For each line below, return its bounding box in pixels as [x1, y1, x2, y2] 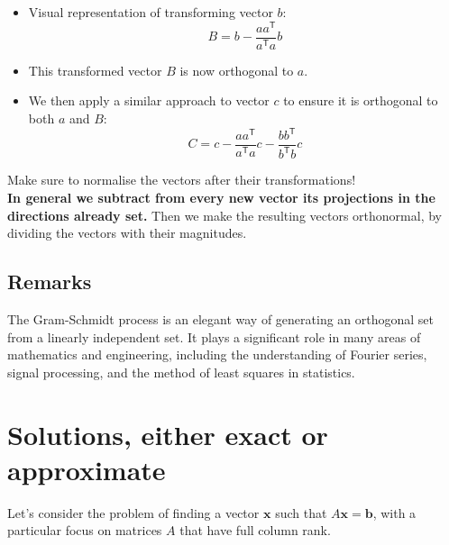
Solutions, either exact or [7, 415, 328, 452]
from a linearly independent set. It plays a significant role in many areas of [7, 327, 421, 346]
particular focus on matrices [7, 521, 162, 540]
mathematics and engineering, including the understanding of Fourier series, [7, 345, 427, 364]
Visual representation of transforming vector [28, 3, 273, 21]
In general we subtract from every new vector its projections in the [7, 188, 435, 207]
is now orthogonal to [179, 60, 294, 79]
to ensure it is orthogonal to [283, 91, 438, 110]
